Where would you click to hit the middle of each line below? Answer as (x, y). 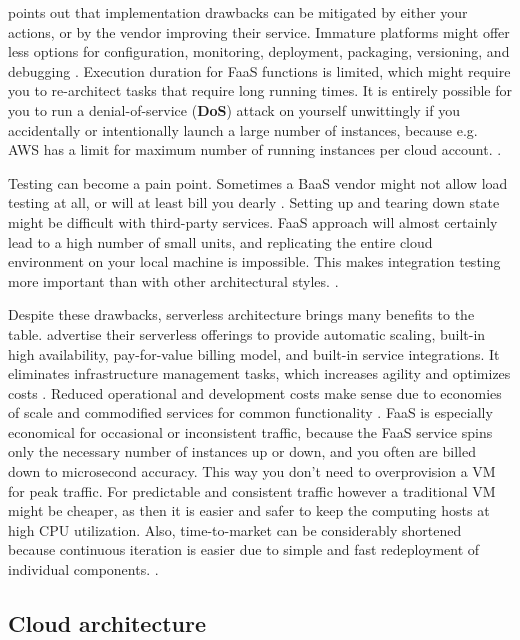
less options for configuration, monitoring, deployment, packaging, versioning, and (259, 51)
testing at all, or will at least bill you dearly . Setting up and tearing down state (254, 202)
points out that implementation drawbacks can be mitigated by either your (238, 12)
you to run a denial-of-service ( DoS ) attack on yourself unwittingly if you (234, 109)
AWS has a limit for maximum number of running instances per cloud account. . (255, 149)
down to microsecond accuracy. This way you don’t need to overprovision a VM (252, 471)
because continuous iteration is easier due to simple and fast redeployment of (244, 549)
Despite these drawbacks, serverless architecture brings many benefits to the (241, 314)
